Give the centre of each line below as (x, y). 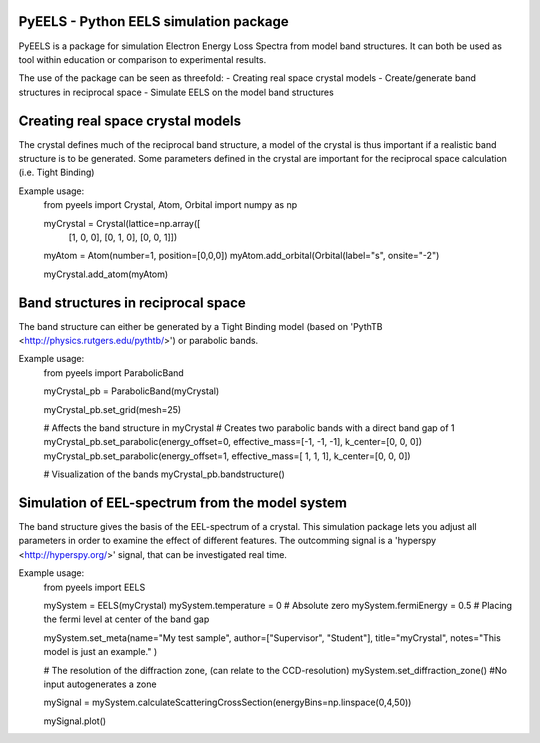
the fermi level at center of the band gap (126, 619)
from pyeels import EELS (94, 587)
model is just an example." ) (100, 652)
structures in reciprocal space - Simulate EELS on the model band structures (176, 92)
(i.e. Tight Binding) (56, 172)
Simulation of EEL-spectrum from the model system (183, 502)
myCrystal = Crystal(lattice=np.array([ (122, 223)
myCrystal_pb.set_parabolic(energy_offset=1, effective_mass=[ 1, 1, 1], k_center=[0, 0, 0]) (227, 456)
